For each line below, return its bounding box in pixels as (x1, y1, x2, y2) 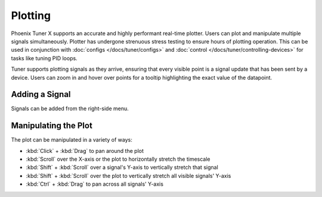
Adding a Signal (11, 89, 71, 99)
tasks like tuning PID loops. (11, 54, 78, 62)
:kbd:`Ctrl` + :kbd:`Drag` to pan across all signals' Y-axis (26, 180, 164, 187)
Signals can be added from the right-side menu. (11, 105, 129, 112)
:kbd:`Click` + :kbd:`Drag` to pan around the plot (26, 147, 144, 154)
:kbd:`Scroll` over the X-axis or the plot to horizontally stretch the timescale (26, 155, 210, 163)
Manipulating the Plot (11, 121, 92, 131)
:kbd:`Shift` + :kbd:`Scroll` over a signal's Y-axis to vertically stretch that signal (26, 164, 219, 171)
